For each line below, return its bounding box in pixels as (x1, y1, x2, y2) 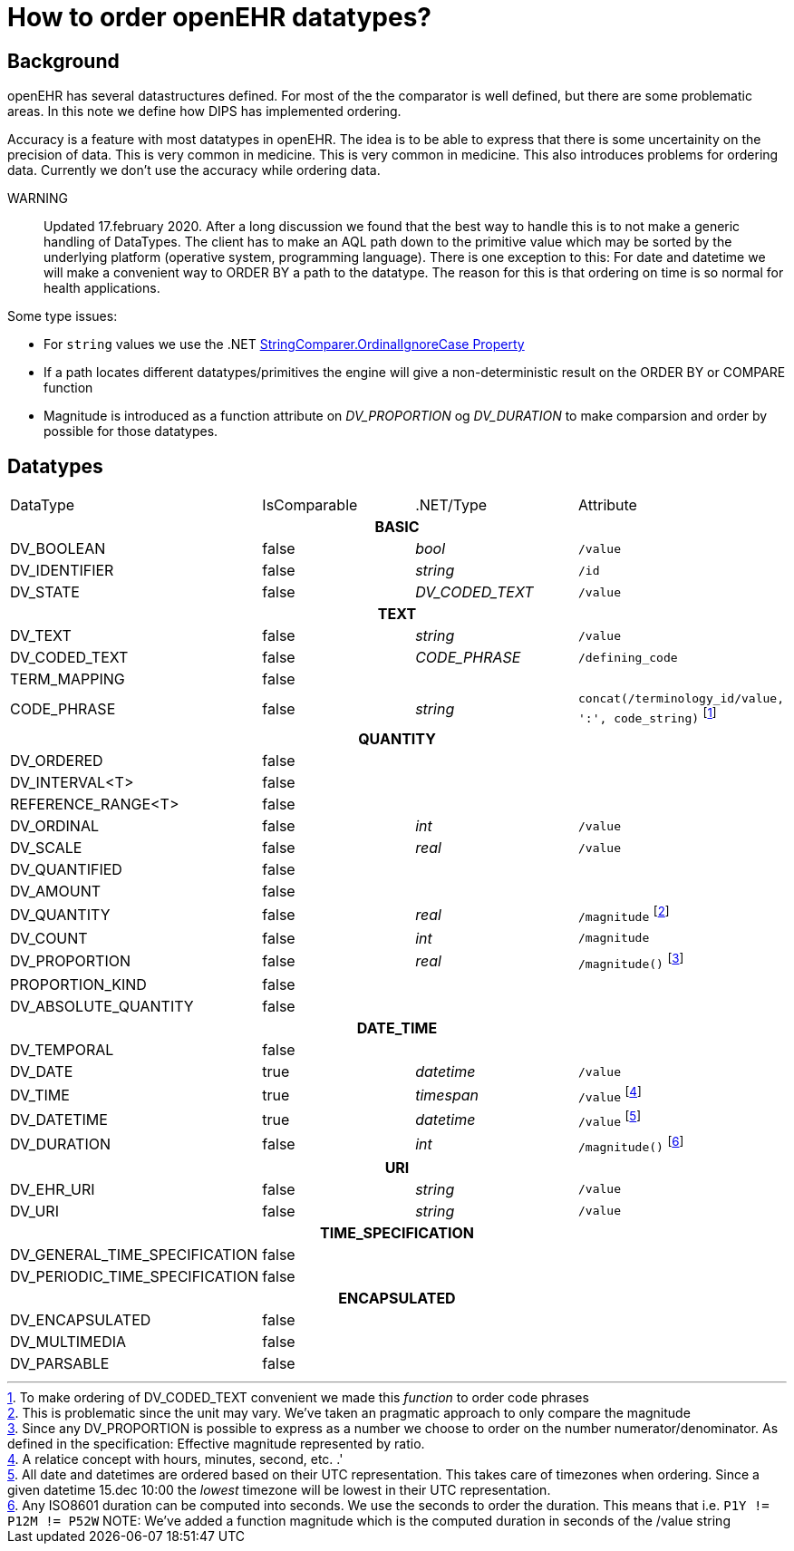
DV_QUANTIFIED (10, 860, 122, 879)
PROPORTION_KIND (10, 975, 147, 994)
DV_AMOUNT (10, 882, 102, 901)
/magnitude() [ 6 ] (578, 1133, 684, 1154)
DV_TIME (10, 1085, 70, 1104)
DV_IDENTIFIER (10, 561, 114, 580)
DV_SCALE (10, 839, 82, 858)
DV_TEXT (10, 626, 72, 645)
